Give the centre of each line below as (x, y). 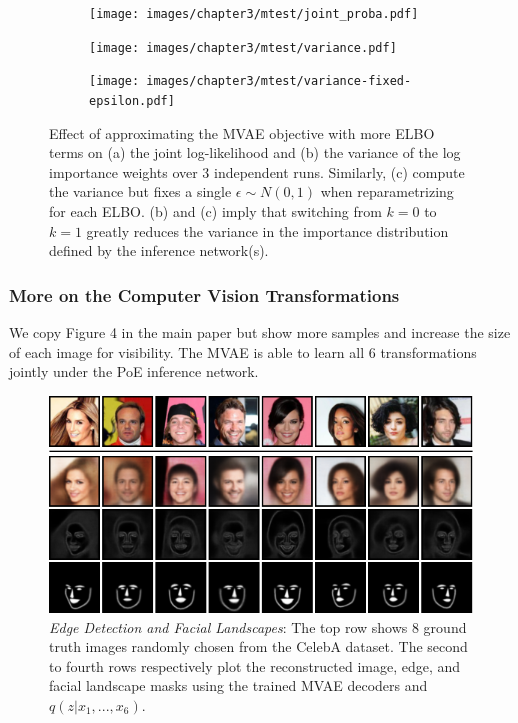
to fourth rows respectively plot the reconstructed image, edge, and (255, 665)
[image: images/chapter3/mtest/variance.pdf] (243, 47)
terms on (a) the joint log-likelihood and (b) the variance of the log (255, 152)
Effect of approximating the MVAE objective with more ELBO (242, 132)
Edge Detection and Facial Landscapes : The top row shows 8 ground (258, 626)
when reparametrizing (387, 191)
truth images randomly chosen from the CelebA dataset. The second (258, 646)
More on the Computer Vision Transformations (204, 294)
